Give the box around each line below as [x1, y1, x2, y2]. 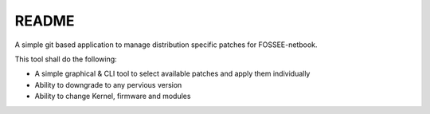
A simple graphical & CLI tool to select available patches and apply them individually [34, 69, 311, 79]
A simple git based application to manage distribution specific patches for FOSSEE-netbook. [14, 40, 318, 49]
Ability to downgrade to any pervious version [34, 80, 182, 89]
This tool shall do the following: [14, 54, 117, 64]
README [14, 12, 75, 29]
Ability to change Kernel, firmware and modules [34, 92, 191, 101]
